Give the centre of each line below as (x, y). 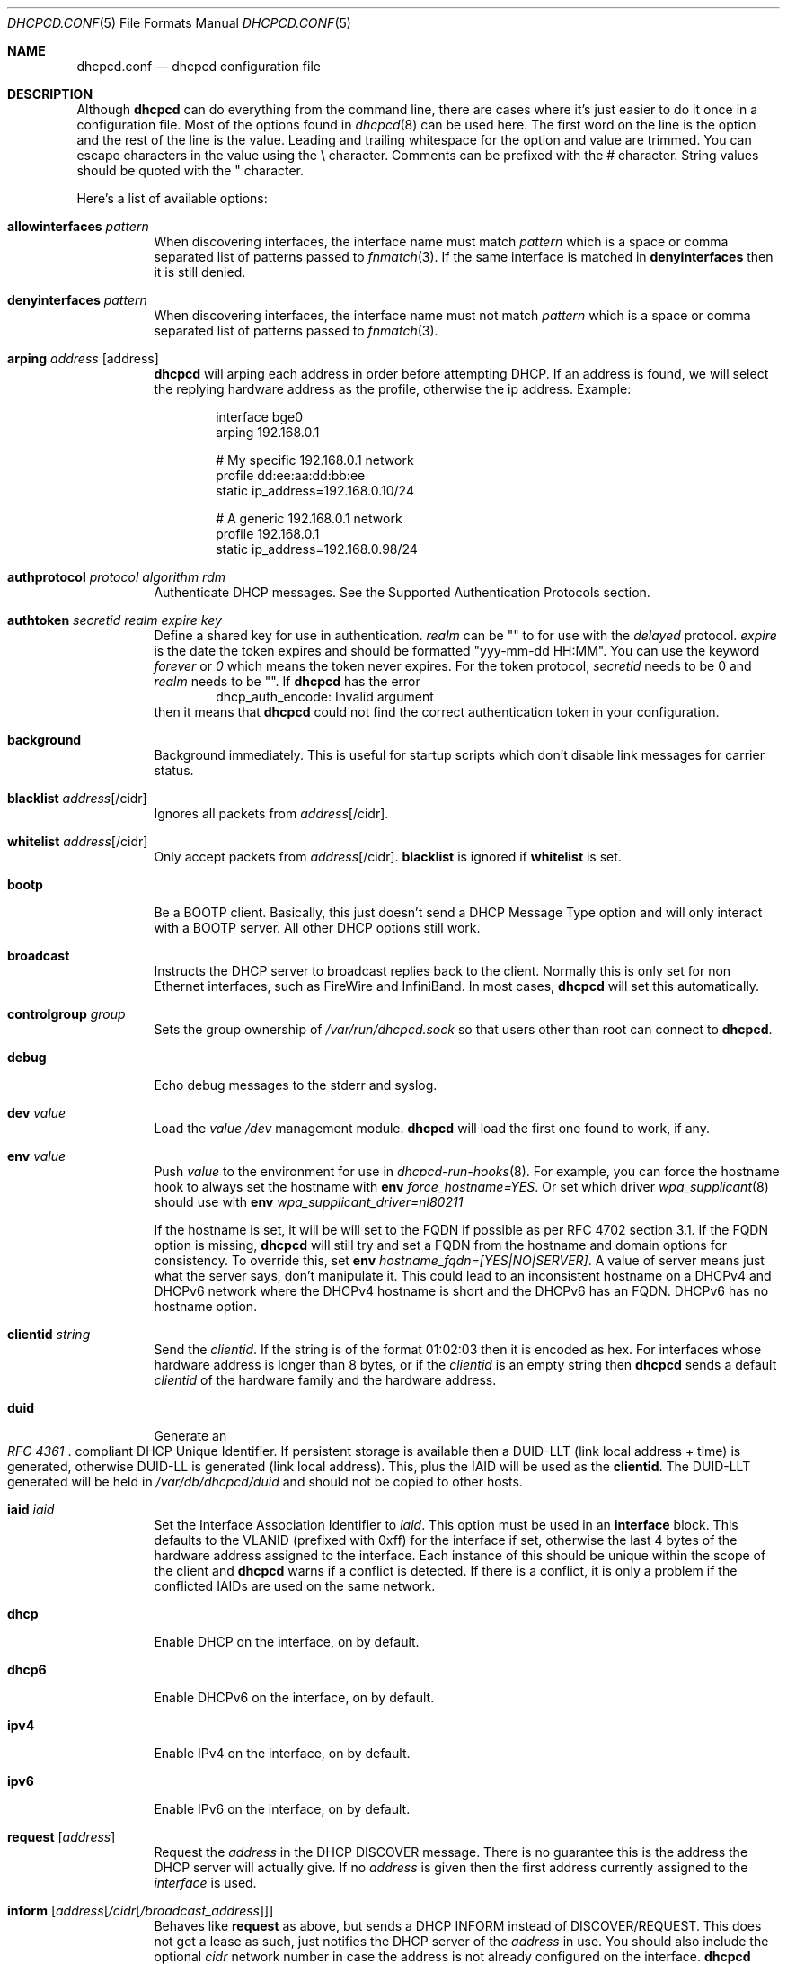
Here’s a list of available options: (172, 198)
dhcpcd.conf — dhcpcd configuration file (199, 66)
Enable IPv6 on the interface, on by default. (282, 1809)
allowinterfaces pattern (78, 226)
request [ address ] (62, 1837)
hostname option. (206, 1306)
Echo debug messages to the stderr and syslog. (296, 1085)
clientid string (49, 1334)
